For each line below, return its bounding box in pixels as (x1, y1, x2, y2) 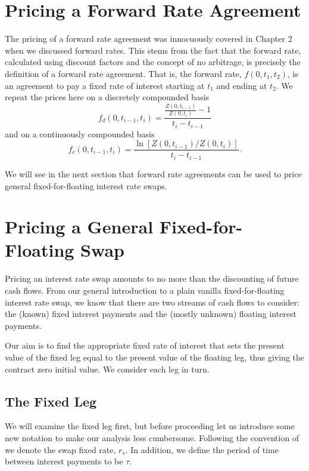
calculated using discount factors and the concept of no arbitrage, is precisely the (5, 56, 301, 68)
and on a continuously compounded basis (5, 127, 155, 140)
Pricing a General (5, 214, 154, 239)
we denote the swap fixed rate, (5, 443, 116, 455)
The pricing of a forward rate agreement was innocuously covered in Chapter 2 (5, 32, 292, 45)
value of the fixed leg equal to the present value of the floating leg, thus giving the (5, 350, 305, 363)
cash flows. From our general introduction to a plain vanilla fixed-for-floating (5, 284, 285, 296)
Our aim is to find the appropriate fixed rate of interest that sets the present (5, 339, 285, 352)
